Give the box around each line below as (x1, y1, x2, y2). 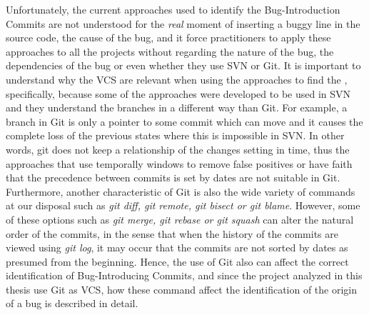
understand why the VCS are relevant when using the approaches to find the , (6, 71, 348, 86)
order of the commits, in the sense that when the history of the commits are (6, 226, 338, 241)
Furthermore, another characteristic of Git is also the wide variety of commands (6, 184, 355, 199)
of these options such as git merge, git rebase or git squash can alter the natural (6, 211, 354, 226)
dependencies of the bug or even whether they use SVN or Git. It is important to (6, 58, 361, 73)
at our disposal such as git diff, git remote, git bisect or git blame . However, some (6, 198, 360, 213)
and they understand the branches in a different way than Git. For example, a (6, 100, 348, 115)
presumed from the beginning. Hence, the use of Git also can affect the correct (6, 254, 349, 269)
